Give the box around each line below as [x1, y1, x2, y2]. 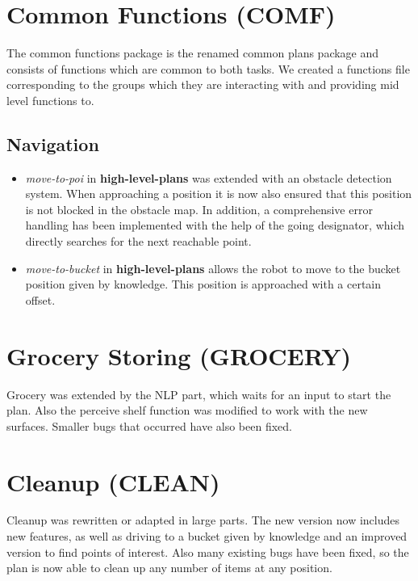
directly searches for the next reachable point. [25, 233, 252, 250]
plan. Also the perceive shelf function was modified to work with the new [6, 402, 368, 419]
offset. [25, 291, 56, 308]
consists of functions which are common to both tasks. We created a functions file [6, 60, 410, 77]
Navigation [6, 131, 99, 156]
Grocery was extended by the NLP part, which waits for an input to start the [6, 385, 391, 402]
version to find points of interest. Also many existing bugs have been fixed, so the [6, 543, 409, 560]
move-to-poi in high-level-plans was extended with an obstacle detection [25, 169, 392, 186]
